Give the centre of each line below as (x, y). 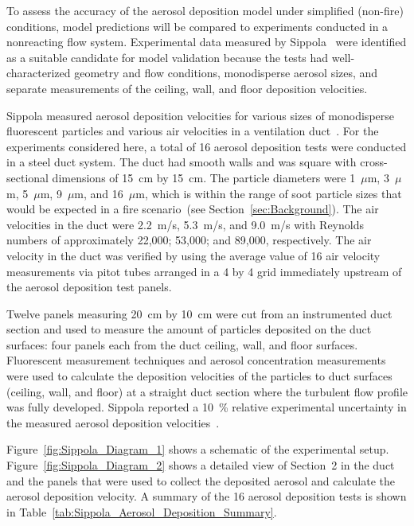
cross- (374, 162)
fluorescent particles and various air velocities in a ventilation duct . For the (193, 131)
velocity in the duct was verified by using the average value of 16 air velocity (193, 255)
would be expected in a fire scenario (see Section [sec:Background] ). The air (193, 209)
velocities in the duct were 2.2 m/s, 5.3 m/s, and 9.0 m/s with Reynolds (185, 224)
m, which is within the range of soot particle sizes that (269, 193)
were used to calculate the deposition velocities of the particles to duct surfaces (199, 376)
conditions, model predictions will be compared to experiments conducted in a (197, 26)
